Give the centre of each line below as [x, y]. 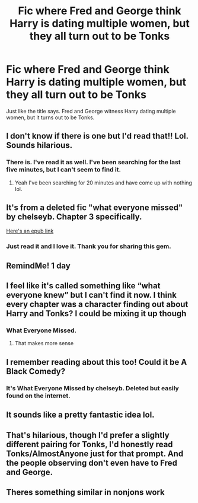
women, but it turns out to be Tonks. [50, 117]
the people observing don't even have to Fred [92, 463]
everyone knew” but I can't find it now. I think [91, 295]
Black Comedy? [36, 371]
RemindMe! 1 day [39, 265]
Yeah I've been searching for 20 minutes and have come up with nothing [103, 183]
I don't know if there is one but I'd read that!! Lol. [97, 136]
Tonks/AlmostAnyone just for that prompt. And [95, 453]
